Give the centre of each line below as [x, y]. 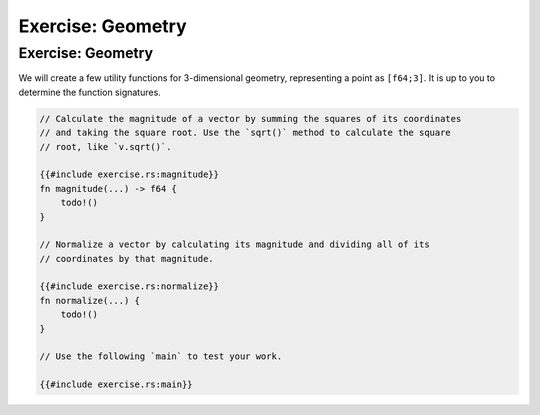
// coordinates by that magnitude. [126, 258]
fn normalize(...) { [89, 300]
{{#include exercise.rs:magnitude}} [129, 174]
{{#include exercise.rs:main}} [116, 384]
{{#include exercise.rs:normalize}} [129, 286]
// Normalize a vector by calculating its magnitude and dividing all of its [234, 244]
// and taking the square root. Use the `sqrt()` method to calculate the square [245, 133]
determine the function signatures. [90, 92]
